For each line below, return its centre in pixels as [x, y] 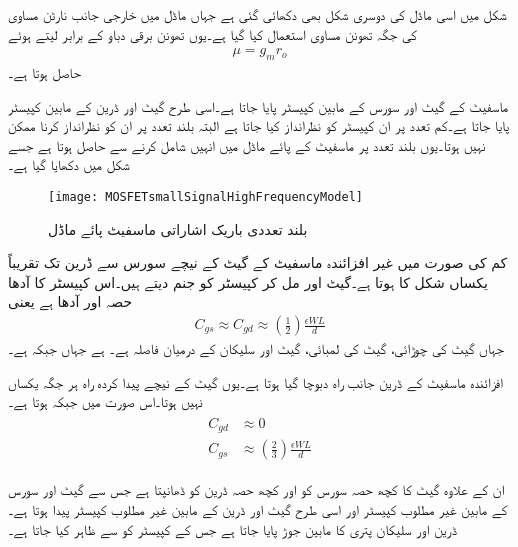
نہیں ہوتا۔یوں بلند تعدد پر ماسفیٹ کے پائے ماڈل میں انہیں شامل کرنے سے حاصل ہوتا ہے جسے [247, 144]
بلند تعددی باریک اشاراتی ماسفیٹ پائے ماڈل [178, 228]
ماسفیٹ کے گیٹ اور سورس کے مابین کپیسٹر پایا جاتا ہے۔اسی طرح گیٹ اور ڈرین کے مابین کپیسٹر [258, 105]
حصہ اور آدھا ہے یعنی [70, 301]
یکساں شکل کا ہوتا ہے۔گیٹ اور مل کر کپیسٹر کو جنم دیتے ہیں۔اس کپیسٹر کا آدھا [248, 281]
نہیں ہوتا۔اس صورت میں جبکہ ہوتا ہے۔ [105, 401]
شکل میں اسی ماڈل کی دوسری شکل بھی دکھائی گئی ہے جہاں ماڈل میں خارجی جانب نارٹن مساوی [257, 14]
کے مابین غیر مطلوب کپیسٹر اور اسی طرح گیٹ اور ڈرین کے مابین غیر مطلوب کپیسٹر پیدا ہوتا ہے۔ [258, 508]
